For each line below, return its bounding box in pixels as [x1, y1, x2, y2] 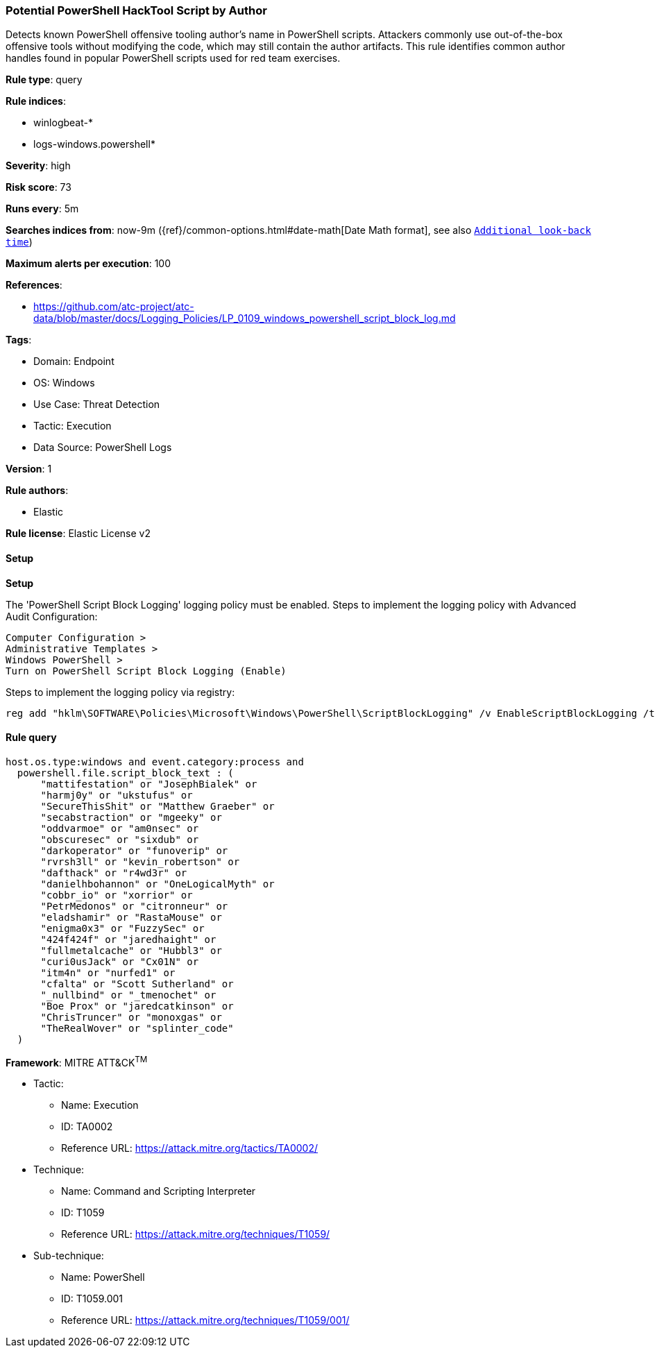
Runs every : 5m [6, 203, 79, 215]
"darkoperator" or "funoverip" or [40, 844, 228, 856]
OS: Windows [33, 377, 95, 389]
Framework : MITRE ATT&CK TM [6, 1054, 148, 1069]
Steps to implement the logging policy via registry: [6, 686, 235, 698]
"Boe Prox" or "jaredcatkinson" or [40, 1000, 234, 1012]
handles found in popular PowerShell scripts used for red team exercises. [6, 52, 341, 65]
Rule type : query [6, 74, 83, 86]
